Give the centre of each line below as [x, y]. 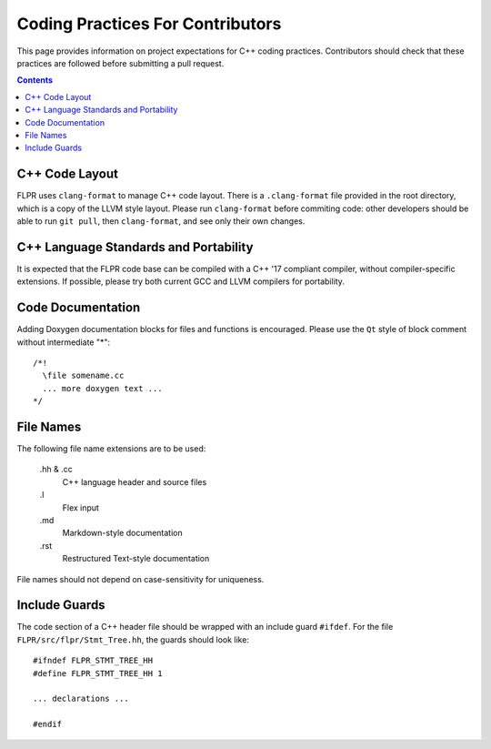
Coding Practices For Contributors [149, 24]
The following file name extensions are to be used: [111, 449]
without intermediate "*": [64, 342]
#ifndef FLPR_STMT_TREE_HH [93, 661]
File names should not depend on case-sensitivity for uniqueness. [140, 579]
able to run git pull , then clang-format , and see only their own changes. [161, 221]
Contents [35, 80]
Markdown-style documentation [123, 533]
